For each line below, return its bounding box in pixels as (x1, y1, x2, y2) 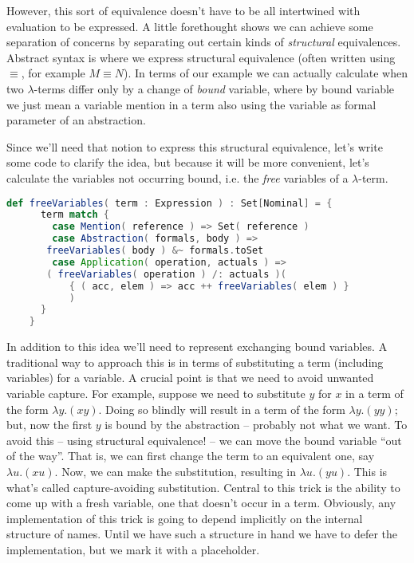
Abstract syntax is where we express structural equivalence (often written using (6, 49, 396, 65)
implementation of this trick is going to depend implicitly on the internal (6, 510, 363, 526)
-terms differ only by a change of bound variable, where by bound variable (34, 80, 395, 96)
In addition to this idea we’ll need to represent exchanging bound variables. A (6, 338, 388, 355)
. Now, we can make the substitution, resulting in (54, 463, 297, 479)
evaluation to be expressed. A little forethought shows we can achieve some (6, 18, 373, 34)
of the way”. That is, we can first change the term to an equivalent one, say (6, 447, 375, 464)
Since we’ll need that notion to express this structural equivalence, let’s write (6, 138, 383, 155)
